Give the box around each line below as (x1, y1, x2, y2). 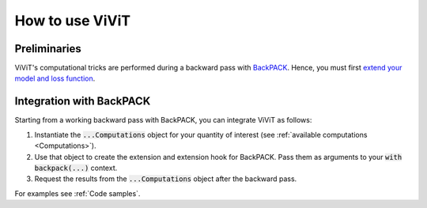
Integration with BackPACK (14, 95, 151, 108)
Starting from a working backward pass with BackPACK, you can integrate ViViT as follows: (14, 115, 312, 125)
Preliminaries (14, 42, 82, 55)
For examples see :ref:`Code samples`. (14, 188, 141, 198)
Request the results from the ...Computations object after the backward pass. (34, 174, 297, 183)
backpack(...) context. (34, 163, 118, 172)
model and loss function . (14, 74, 96, 83)
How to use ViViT (14, 12, 131, 29)
